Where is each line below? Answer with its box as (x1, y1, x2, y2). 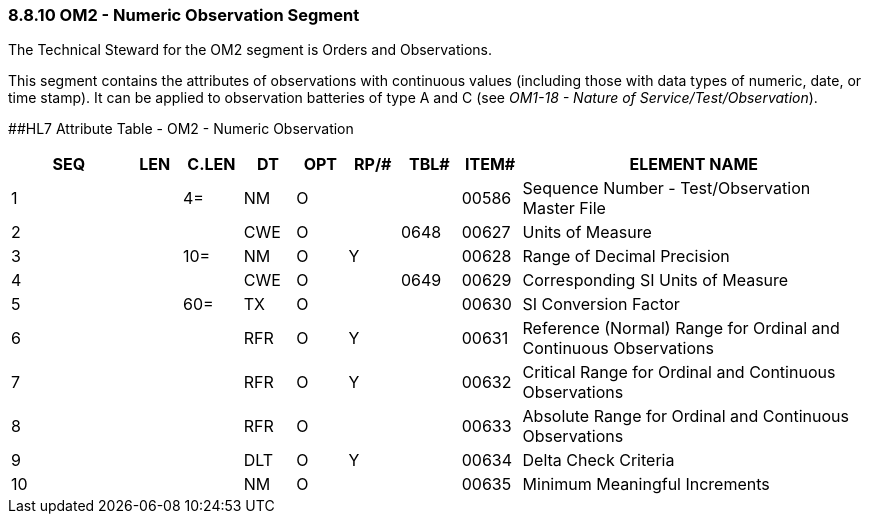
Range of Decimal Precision (522, 246, 730, 267)
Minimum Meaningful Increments (522, 474, 770, 495)
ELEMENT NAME (629, 154, 759, 175)
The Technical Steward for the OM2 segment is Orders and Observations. (8, 41, 492, 59)
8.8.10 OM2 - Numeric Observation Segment (8, 5, 360, 25)
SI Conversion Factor (522, 294, 680, 315)
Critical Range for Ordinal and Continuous (522, 362, 836, 383)
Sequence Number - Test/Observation (522, 178, 811, 199)
